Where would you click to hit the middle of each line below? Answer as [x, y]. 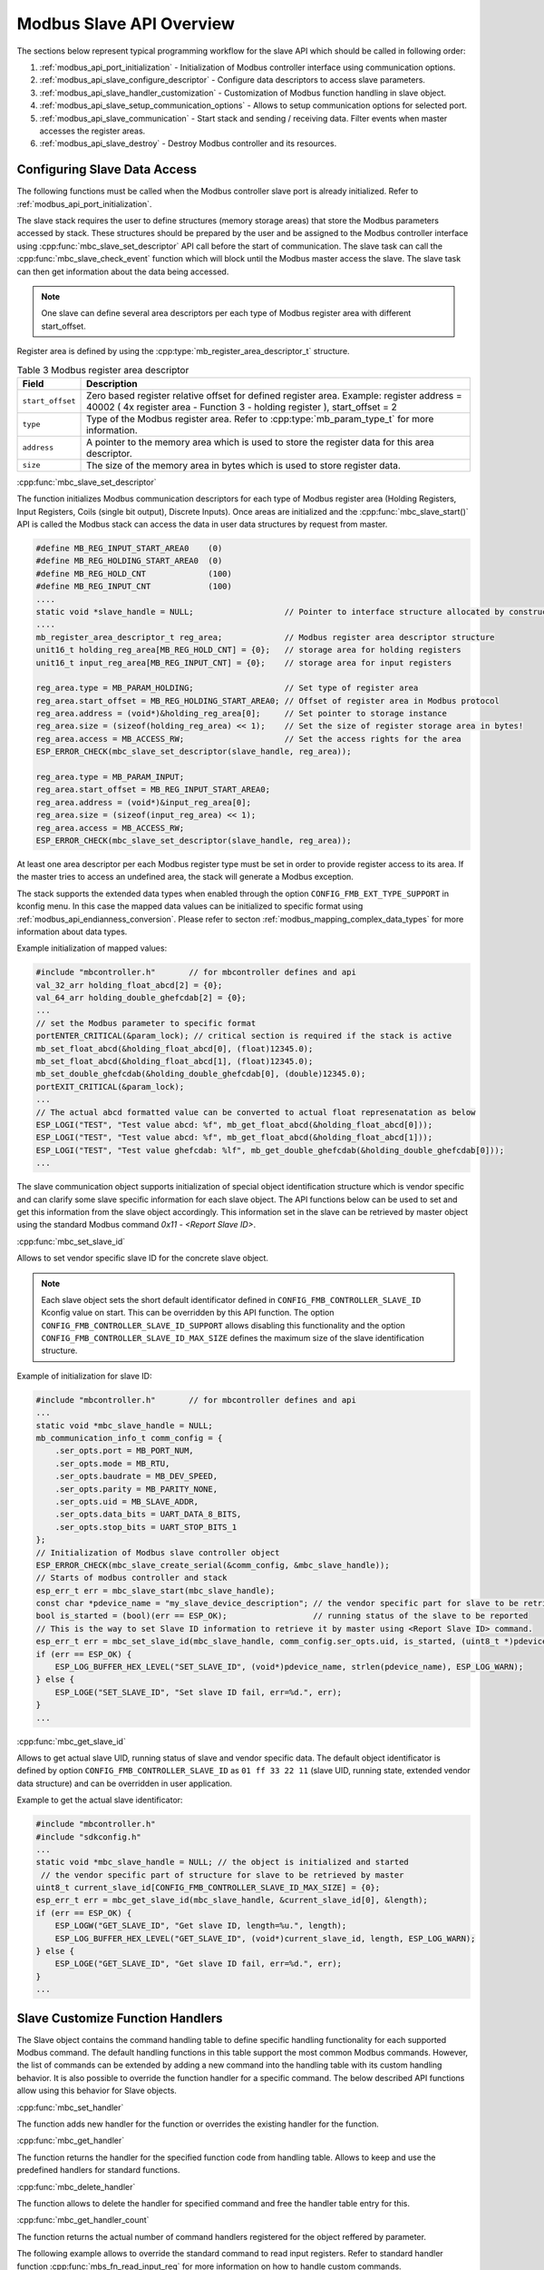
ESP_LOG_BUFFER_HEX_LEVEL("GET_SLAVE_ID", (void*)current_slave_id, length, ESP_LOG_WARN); [265, 1938]
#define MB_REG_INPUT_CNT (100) [134, 587]
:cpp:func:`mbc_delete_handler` [76, 2186]
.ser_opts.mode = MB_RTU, [112, 1463]
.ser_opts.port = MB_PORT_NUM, [124, 1451]
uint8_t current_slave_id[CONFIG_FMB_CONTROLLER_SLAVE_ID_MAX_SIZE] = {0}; [208, 1888]
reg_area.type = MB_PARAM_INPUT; [110, 777]
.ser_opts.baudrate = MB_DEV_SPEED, [136, 1476]
